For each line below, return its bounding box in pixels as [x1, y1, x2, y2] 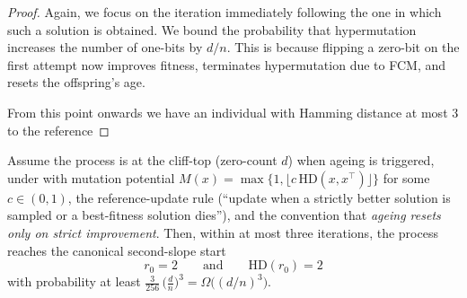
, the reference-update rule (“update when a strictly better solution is [67, 188, 451, 206]
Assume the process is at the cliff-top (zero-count [7, 151, 278, 170]
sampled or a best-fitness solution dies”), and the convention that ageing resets [7, 206, 441, 224]
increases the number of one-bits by [7, 38, 203, 57]
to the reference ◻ [7, 120, 110, 139]
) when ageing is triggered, [287, 151, 435, 170]
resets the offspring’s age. [7, 73, 145, 92]
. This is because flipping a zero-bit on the [226, 38, 460, 57]
